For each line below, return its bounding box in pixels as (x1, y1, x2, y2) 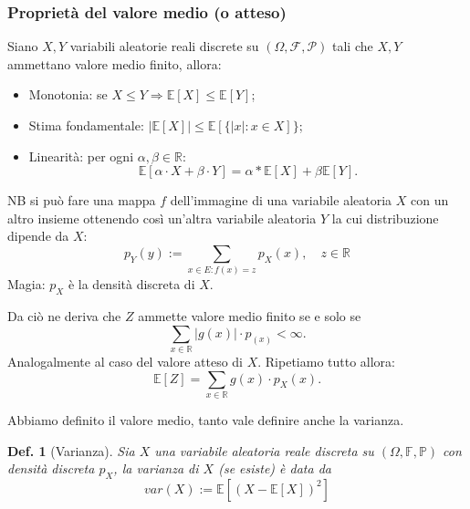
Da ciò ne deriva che (7, 306, 121, 326)
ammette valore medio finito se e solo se (138, 306, 361, 326)
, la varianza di (113, 459, 199, 478)
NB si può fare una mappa (7, 191, 156, 210)
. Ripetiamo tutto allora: (257, 352, 396, 371)
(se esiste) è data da (218, 459, 331, 478)
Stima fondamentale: (28, 116, 144, 134)
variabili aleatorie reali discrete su (69, 36, 259, 56)
